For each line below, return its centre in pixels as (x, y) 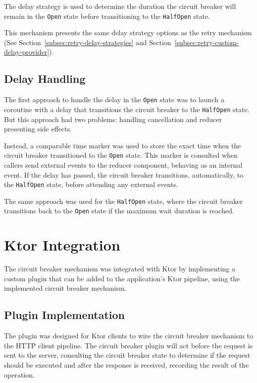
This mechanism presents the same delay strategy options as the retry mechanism (128, 32)
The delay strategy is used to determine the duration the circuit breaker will (120, 6)
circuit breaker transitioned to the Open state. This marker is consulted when (121, 155)
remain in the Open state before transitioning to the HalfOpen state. (107, 16)
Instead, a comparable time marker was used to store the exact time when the (123, 145)
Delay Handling (45, 79)
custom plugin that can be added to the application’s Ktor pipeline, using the (122, 278)
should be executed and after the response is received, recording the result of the (127, 365)
